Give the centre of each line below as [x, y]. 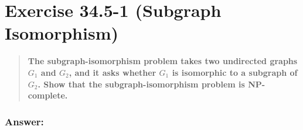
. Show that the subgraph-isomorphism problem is [141, 84]
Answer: [24, 121]
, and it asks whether [113, 72]
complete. [48, 95]
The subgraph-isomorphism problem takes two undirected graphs [163, 61]
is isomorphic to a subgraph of [235, 72]
